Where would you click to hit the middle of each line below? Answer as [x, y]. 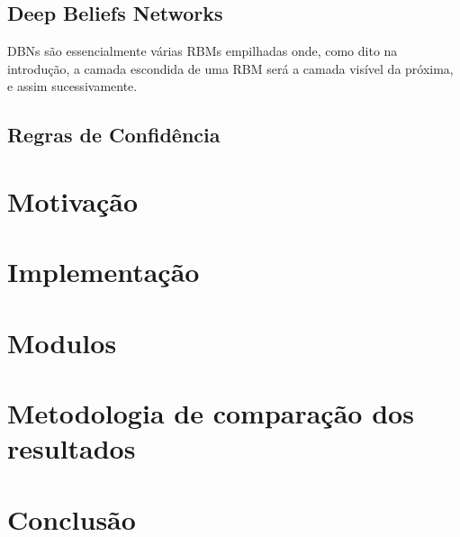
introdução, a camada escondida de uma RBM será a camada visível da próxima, [230, 68]
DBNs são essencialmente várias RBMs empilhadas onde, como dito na [203, 51]
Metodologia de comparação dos [211, 413]
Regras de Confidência [114, 135]
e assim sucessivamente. [72, 86]
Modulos [62, 342]
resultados [72, 448]
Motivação [73, 200]
